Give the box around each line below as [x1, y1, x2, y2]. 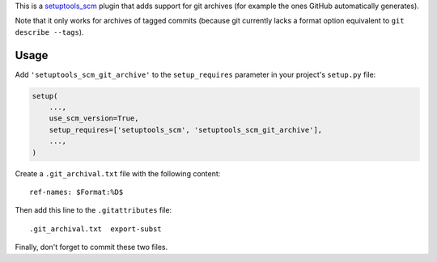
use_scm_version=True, [49, 114, 139, 123]
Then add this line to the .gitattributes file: [15, 205, 172, 215]
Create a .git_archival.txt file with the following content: [15, 168, 221, 178]
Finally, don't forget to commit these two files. [15, 243, 168, 252]
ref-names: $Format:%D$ [29, 188, 124, 196]
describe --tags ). [15, 27, 84, 36]
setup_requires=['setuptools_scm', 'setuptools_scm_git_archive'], [49, 125, 323, 134]
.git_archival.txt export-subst [29, 224, 162, 234]
